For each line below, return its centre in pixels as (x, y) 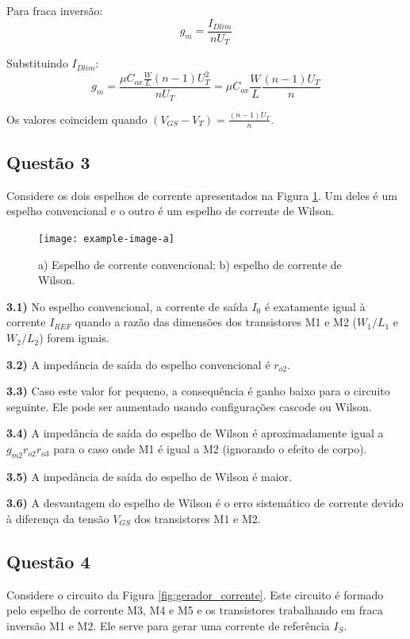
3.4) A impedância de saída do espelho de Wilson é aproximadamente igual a (195, 433)
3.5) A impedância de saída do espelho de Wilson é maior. (149, 476)
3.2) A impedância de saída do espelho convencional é (138, 364)
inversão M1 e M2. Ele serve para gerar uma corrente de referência (168, 626)
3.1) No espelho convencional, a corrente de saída (127, 306)
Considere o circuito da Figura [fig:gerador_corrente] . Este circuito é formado (195, 594)
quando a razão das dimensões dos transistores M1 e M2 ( (216, 322)
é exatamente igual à (315, 306)
